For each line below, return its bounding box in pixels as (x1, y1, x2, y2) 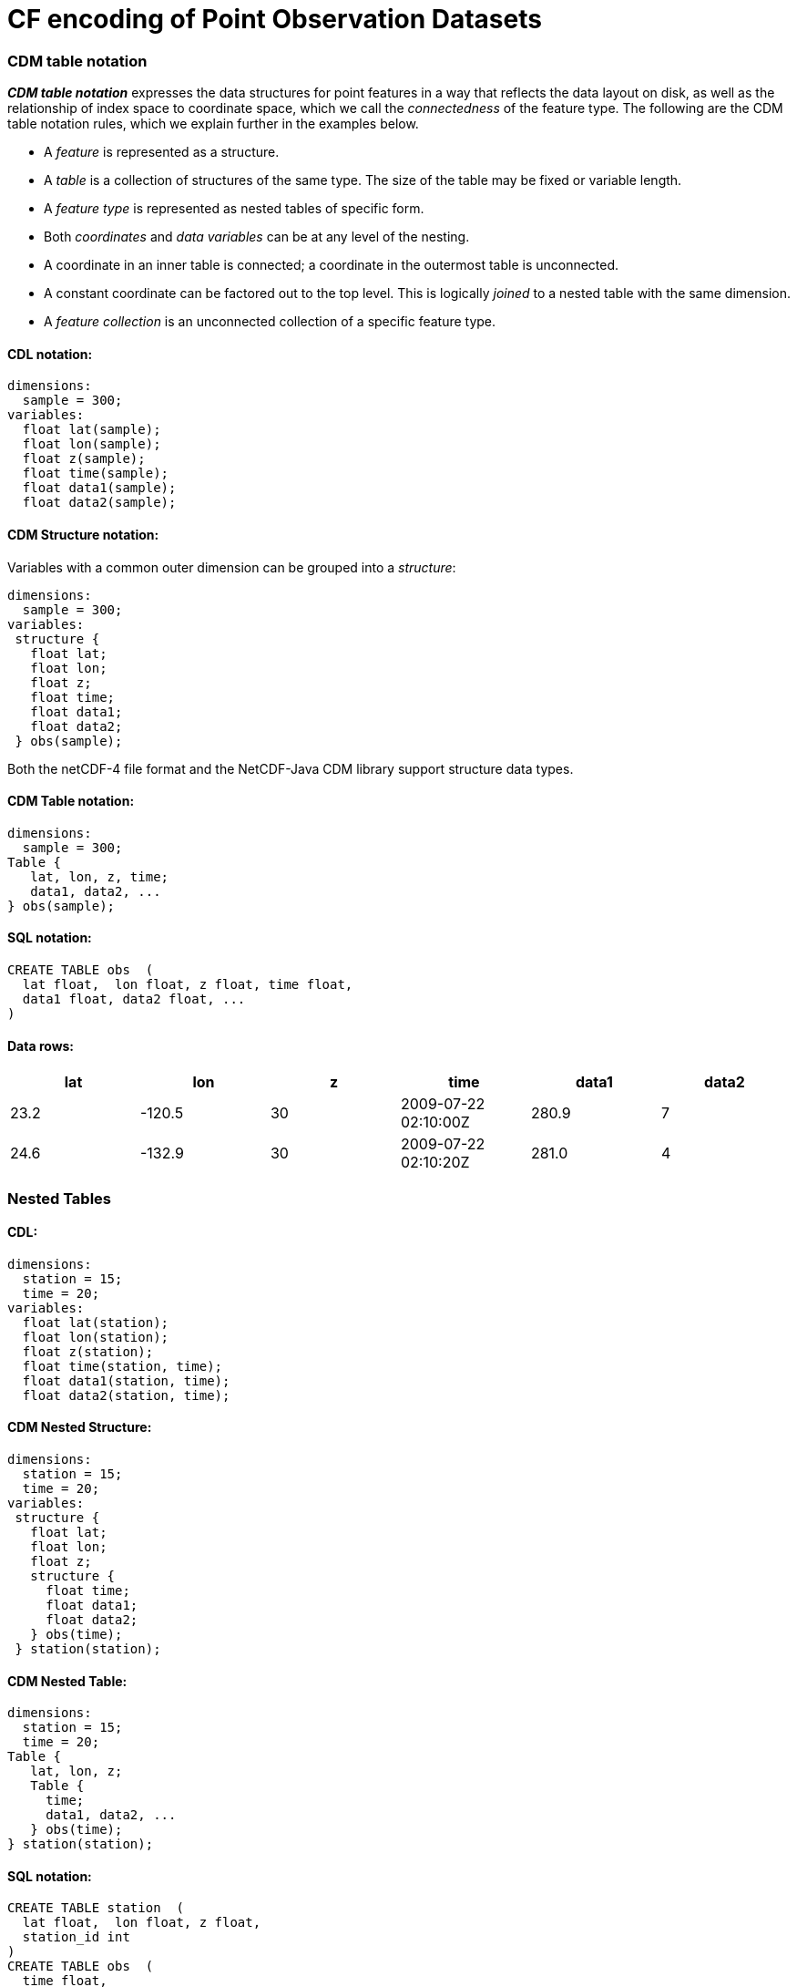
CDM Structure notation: (7, 526, 159, 542)
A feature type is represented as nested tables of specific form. (44, 201, 424, 217)
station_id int (22, 1930, 130, 1945)
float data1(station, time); (22, 1373, 230, 1388)
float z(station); (22, 1344, 154, 1359)
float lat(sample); (22, 422, 161, 438)
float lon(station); (22, 1329, 169, 1344)
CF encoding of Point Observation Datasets (7, 4, 542, 35)
